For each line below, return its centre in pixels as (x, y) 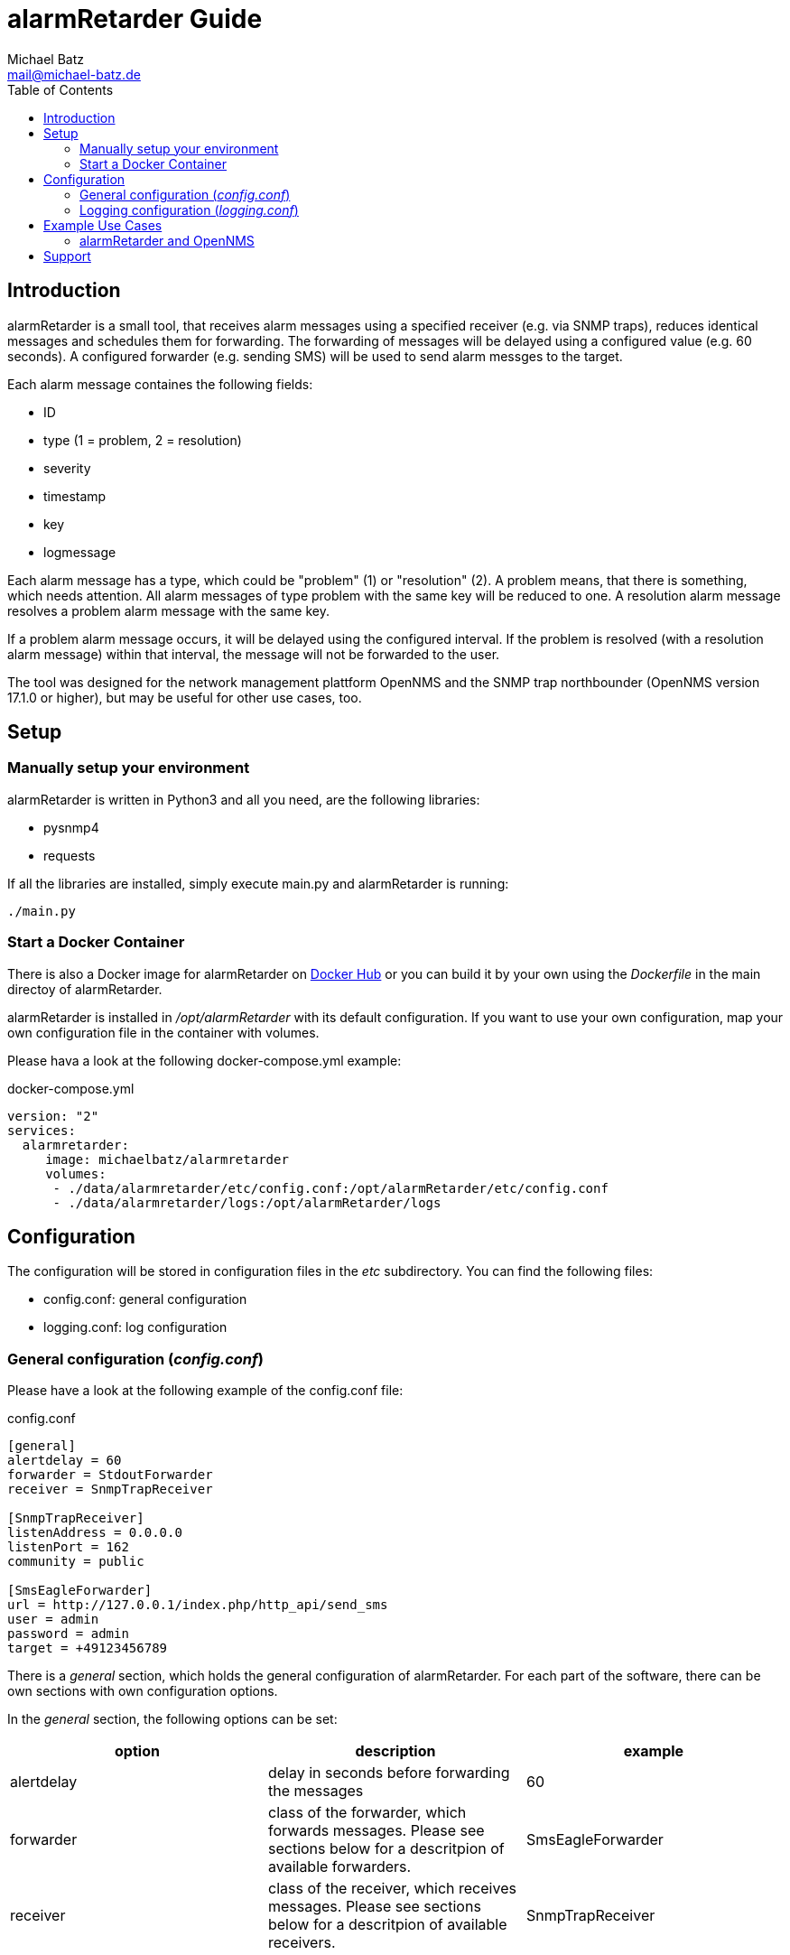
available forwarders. (339, 1867)
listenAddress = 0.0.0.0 (95, 1533)
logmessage (80, 552)
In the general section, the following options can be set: (172, 1719)
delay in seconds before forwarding (389, 1773)
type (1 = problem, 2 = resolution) (143, 440)
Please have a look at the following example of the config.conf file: (205, 1391)
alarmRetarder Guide (135, 19)
